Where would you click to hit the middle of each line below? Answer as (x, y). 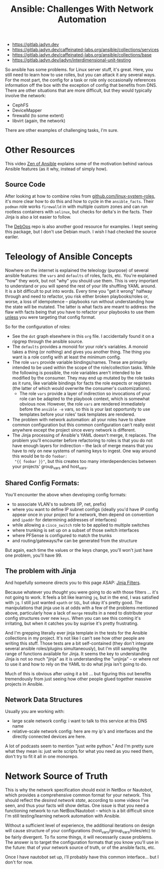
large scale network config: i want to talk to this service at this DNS (80, 721)
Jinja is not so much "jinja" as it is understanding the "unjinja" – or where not (82, 659)
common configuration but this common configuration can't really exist (83, 425)
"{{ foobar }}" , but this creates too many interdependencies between (85, 461)
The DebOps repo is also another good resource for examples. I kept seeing (81, 226)
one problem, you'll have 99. (34, 556)
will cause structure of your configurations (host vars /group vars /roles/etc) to (80, 831)
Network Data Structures (44, 700)
